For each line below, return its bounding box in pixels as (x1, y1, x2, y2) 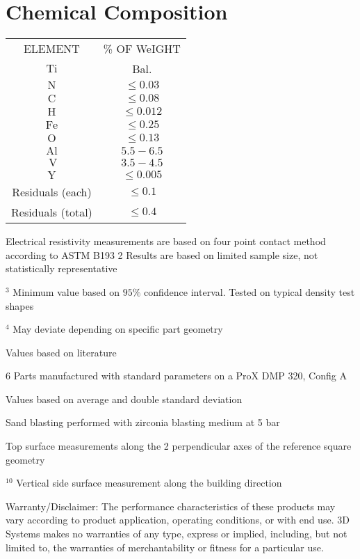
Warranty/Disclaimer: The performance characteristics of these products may (6, 498, 336, 513)
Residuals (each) (12, 184, 92, 200)
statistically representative (6, 261, 117, 276)
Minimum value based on (13, 284, 120, 299)
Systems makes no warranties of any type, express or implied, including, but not (6, 526, 347, 541)
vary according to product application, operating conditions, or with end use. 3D (6, 512, 350, 527)
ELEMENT (23, 40, 80, 57)
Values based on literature (6, 345, 117, 359)
